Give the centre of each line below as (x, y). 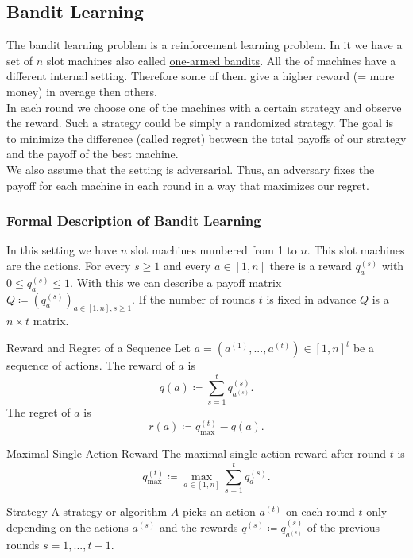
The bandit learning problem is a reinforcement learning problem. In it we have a (205, 45)
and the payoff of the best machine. (93, 154)
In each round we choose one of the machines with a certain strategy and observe (204, 107)
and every (187, 265)
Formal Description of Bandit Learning (134, 221)
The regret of (39, 411)
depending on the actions (68, 527)
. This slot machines (356, 250)
